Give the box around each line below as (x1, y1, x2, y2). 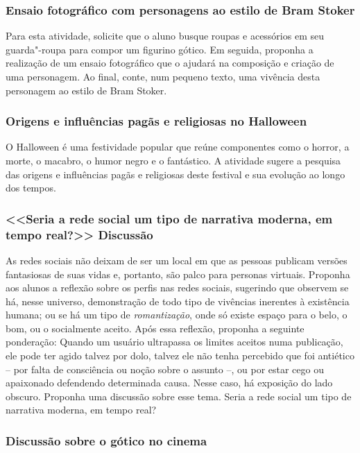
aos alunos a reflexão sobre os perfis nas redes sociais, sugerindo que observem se (6, 280, 349, 295)
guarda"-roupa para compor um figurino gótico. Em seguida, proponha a (6, 42, 314, 56)
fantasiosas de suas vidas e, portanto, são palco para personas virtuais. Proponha (6, 266, 350, 281)
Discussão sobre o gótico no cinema (6, 431, 207, 449)
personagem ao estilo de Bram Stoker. (6, 83, 167, 97)
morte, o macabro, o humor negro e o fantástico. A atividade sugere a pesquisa (6, 153, 341, 167)
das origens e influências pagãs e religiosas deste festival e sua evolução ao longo (6, 166, 345, 181)
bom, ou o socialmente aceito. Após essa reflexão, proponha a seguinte (6, 320, 305, 335)
